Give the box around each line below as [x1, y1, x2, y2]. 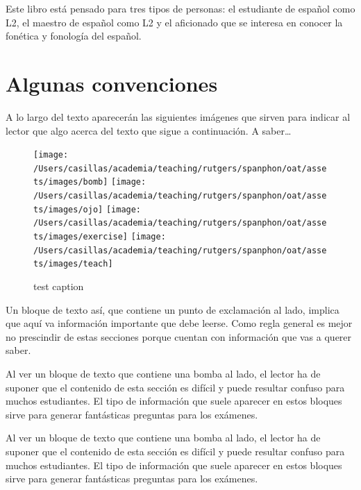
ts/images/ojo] [33, 204, 103, 214]
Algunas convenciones [6, 69, 218, 97]
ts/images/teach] [33, 259, 113, 269]
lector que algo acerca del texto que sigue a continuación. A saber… [6, 123, 292, 137]
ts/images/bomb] [33, 177, 108, 187]
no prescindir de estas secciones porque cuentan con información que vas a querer [6, 329, 352, 344]
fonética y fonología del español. [6, 28, 142, 43]
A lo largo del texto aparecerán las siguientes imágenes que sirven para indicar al [6, 109, 351, 124]
